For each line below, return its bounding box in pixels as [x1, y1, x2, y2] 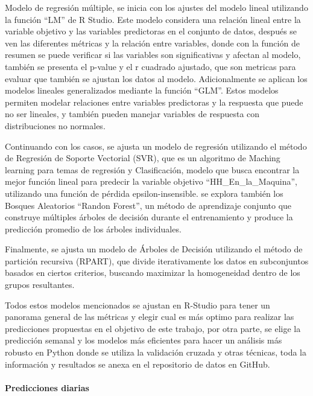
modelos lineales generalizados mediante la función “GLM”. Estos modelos [5, 84, 279, 97]
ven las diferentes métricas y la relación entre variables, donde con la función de [5, 36, 300, 49]
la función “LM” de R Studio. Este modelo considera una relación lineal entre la [5, 13, 301, 25]
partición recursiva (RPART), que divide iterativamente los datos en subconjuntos [5, 254, 309, 267]
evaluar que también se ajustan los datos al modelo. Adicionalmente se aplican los [5, 72, 308, 85]
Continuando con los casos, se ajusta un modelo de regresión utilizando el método [5, 139, 307, 152]
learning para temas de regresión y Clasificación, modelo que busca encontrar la [5, 163, 300, 176]
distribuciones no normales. [5, 119, 106, 132]
